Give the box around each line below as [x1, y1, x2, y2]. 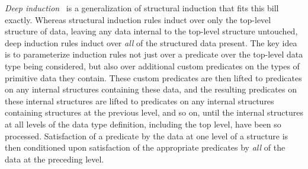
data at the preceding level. [5, 152, 104, 165]
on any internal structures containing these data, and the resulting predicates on [5, 83, 297, 95]
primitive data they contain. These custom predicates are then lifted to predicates [5, 71, 302, 84]
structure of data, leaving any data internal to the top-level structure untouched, [5, 25, 298, 37]
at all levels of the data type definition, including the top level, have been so [5, 117, 281, 130]
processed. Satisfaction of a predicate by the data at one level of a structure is [5, 129, 288, 142]
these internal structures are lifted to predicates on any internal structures [5, 94, 274, 107]
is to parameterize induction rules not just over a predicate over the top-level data [5, 48, 303, 60]
